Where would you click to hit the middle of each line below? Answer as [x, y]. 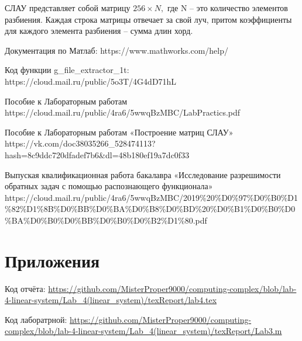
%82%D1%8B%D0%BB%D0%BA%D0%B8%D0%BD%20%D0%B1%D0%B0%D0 [150, 209]
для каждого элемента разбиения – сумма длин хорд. [99, 31]
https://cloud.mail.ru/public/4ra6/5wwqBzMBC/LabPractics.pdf [123, 112]
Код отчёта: [25, 288]
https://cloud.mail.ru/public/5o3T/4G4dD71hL [91, 81]
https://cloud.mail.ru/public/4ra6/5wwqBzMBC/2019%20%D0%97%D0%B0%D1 [152, 197]
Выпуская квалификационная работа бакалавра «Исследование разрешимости [143, 174]
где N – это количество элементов [227, 8]
